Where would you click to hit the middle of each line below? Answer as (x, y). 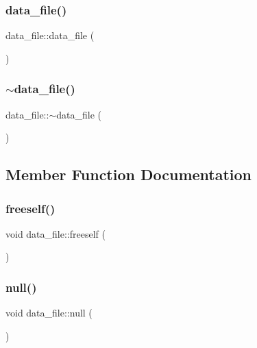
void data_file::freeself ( (56, 233)
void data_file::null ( (49, 313)
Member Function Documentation (129, 174)
